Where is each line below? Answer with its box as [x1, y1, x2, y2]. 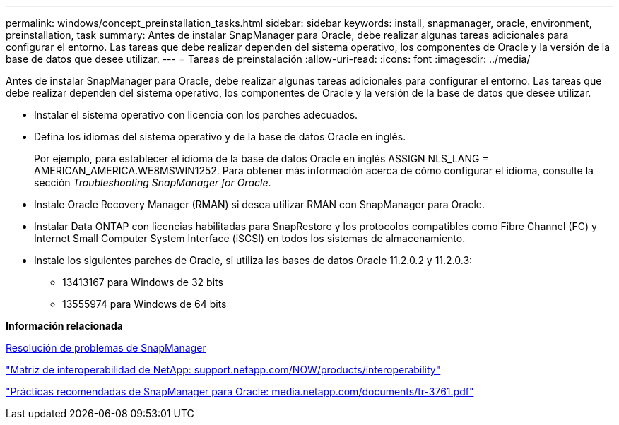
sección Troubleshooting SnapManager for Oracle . [34, 176, 271, 188]
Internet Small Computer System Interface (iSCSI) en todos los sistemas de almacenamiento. [34, 232, 466, 244]
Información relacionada [6, 320, 123, 332]
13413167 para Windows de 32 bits [62, 276, 223, 288]
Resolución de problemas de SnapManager [6, 342, 206, 354]
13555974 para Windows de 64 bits [62, 298, 227, 310]
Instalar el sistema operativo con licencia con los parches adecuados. [34, 109, 358, 121]
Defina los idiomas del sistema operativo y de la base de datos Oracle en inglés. [34, 131, 406, 143]
